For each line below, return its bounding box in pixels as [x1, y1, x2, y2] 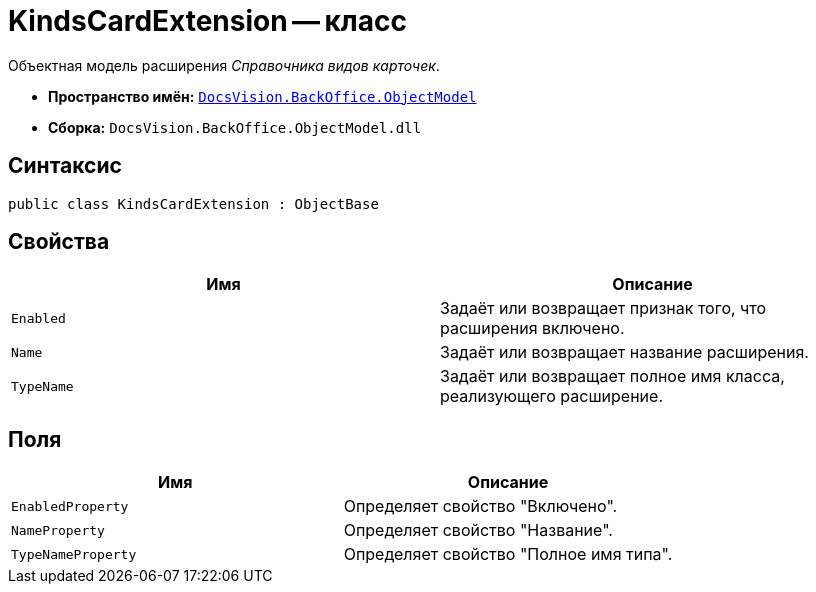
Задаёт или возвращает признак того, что [440, 298, 767, 319]
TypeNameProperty [11, 546, 137, 562]
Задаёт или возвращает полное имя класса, [440, 366, 785, 387]
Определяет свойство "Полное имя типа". [343, 544, 673, 565]
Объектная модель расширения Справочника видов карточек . [8, 56, 440, 74]
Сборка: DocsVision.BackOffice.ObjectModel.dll [48, 118, 422, 136]
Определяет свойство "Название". [343, 520, 613, 541]
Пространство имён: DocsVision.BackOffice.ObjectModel [48, 87, 477, 105]
